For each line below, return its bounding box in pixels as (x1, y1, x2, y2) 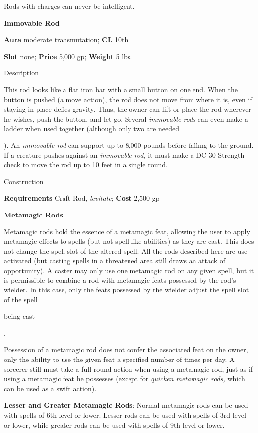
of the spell (4, 294, 38, 304)
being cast (4, 311, 35, 321)
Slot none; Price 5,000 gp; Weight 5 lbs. (4, 51, 132, 61)
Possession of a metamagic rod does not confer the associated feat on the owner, (4, 344, 248, 355)
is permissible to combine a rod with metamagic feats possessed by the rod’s (4, 275, 236, 285)
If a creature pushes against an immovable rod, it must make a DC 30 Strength (4, 149, 245, 160)
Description (4, 68, 39, 78)
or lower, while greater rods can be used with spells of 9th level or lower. (4, 419, 225, 430)
